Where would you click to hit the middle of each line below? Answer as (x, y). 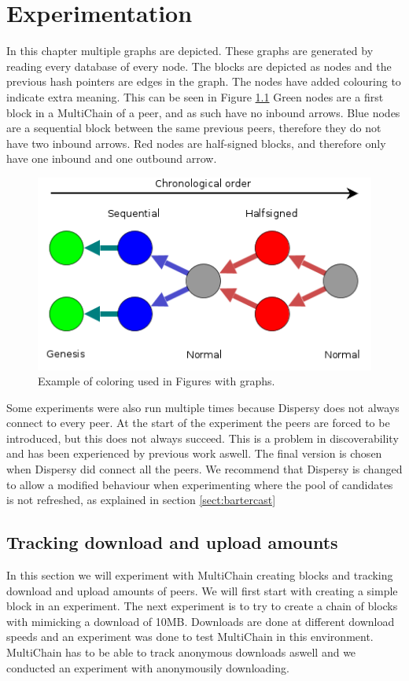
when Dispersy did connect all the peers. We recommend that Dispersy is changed (204, 469)
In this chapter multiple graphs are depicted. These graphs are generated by (190, 51)
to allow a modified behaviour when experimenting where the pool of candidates (200, 484)
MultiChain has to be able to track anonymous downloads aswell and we (181, 652)
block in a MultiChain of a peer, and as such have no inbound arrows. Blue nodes (203, 112)
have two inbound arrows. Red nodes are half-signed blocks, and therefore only (196, 143)
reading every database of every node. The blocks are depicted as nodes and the (199, 66)
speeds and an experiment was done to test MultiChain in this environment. (190, 637)
